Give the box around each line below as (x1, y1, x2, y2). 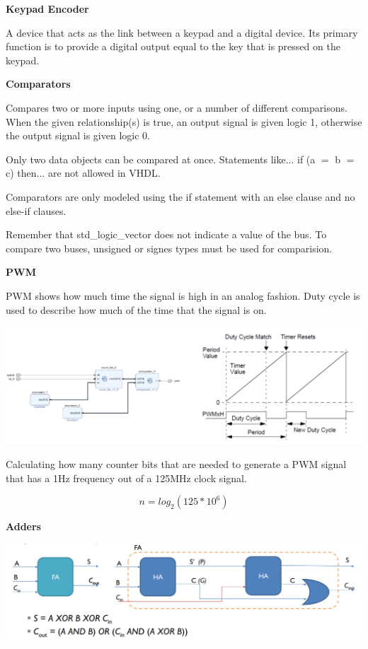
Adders (6, 519, 41, 534)
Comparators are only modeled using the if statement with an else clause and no (6, 189, 355, 204)
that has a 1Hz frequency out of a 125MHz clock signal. (6, 470, 247, 485)
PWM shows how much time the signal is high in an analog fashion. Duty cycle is (6, 288, 360, 303)
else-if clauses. (6, 203, 67, 218)
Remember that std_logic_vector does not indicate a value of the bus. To (6, 227, 327, 242)
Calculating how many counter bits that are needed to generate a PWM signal (6, 457, 347, 472)
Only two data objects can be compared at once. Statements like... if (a (6, 151, 316, 166)
